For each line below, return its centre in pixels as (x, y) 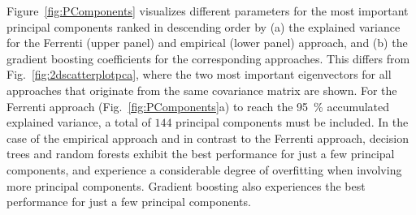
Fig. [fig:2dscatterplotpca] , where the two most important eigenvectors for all (199, 74)
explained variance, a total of (79, 122)
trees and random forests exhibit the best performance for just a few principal (201, 154)
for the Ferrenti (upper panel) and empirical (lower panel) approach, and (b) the (207, 43)
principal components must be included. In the (292, 122)
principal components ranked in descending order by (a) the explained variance (204, 26)
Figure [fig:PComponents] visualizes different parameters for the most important (208, 11)
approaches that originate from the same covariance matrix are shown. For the (202, 90)
